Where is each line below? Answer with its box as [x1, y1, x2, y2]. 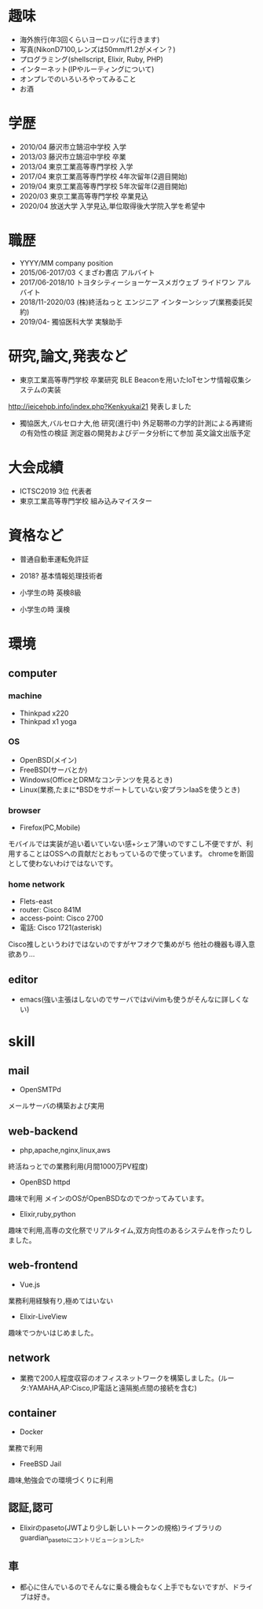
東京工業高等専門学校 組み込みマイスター [19, 496, 153, 505]
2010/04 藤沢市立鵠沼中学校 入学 [19, 142, 127, 151]
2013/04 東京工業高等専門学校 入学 [19, 162, 133, 171]
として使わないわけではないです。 [8, 859, 118, 868]
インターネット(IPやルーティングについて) [19, 64, 155, 73]
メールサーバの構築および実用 [8, 1101, 104, 1111]
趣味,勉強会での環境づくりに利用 [8, 1475, 114, 1485]
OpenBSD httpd [19, 1177, 71, 1187]
